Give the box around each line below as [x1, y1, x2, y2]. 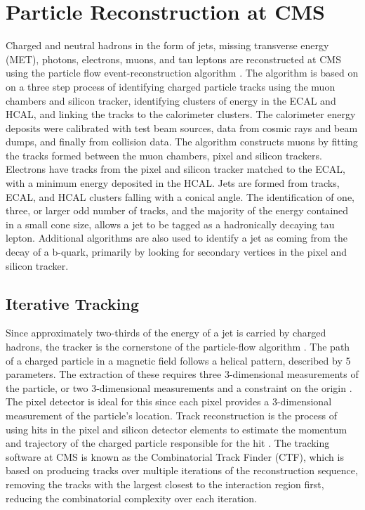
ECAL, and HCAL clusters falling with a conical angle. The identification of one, [6, 189, 355, 204]
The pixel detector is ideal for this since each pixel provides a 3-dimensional [6, 394, 332, 409]
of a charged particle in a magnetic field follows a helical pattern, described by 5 [6, 353, 351, 367]
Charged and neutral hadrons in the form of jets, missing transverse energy [6, 38, 329, 53]
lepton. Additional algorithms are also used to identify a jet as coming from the [6, 230, 347, 245]
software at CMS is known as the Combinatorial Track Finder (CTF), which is [6, 449, 344, 464]
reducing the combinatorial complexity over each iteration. [6, 490, 257, 505]
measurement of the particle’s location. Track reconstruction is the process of [6, 407, 337, 422]
